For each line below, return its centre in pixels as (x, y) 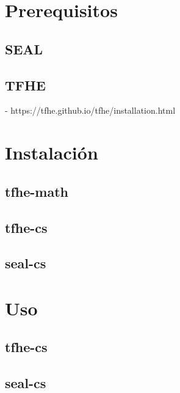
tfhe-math (37, 191)
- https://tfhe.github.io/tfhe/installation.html (90, 110)
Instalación (52, 152)
